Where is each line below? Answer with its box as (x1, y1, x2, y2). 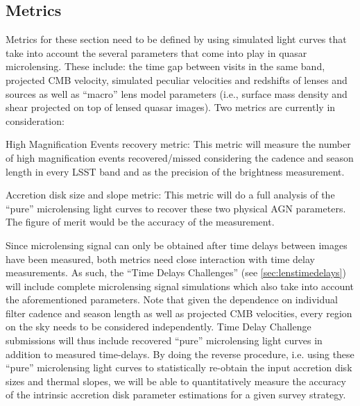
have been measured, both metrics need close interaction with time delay (6, 251, 315, 266)
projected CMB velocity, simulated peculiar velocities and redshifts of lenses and (6, 72, 348, 87)
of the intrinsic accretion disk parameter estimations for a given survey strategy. (6, 387, 346, 402)
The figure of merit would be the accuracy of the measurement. (6, 214, 275, 229)
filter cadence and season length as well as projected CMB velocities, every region (6, 305, 352, 320)
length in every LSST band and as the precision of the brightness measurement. (6, 164, 345, 178)
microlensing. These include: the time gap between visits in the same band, (6, 59, 325, 74)
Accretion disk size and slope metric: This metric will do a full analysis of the (6, 187, 335, 202)
